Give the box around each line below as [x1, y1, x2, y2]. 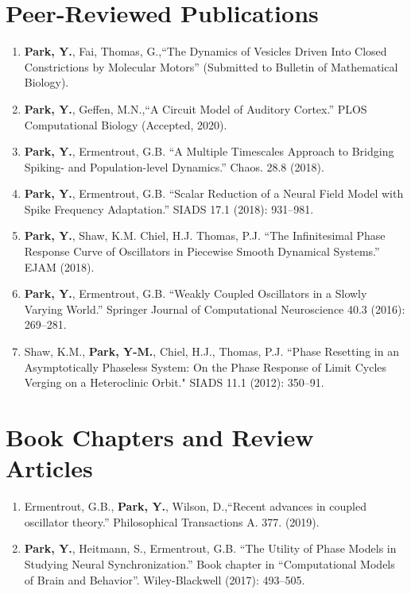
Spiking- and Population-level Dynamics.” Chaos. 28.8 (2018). [24, 158, 324, 175]
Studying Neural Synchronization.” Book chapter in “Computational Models [24, 555, 395, 572]
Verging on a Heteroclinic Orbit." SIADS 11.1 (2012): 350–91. [24, 374, 324, 391]
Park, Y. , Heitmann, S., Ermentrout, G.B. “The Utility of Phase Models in [24, 540, 397, 557]
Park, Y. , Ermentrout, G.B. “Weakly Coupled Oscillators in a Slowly [24, 285, 367, 302]
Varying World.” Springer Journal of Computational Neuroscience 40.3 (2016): [24, 300, 405, 317]
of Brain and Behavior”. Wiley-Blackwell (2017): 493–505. [24, 571, 305, 588]
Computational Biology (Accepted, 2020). [24, 116, 227, 133]
